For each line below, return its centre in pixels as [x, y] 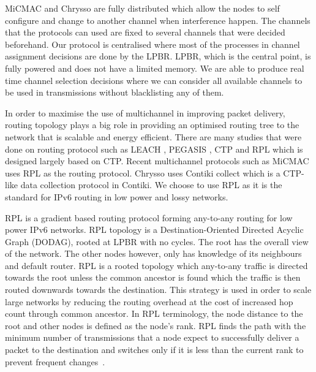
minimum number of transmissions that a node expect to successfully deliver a [152, 337]
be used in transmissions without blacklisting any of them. [115, 92]
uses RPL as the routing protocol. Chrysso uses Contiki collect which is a [143, 173]
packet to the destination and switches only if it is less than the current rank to [154, 350]
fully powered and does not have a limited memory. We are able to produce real [155, 68]
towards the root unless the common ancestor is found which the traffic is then [153, 277]
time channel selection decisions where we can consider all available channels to [154, 80]
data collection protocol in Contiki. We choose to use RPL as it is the [151, 185]
